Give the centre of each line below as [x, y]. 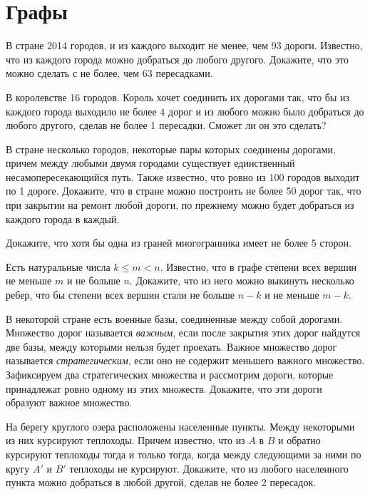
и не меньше [292, 295]
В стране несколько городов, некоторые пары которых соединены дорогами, [171, 149]
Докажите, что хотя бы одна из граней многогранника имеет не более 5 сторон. [179, 243]
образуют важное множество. [69, 402]
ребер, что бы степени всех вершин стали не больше [120, 295]
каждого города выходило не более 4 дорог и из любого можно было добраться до [185, 111]
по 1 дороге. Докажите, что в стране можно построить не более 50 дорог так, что [184, 191]
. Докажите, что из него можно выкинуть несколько [242, 281]
